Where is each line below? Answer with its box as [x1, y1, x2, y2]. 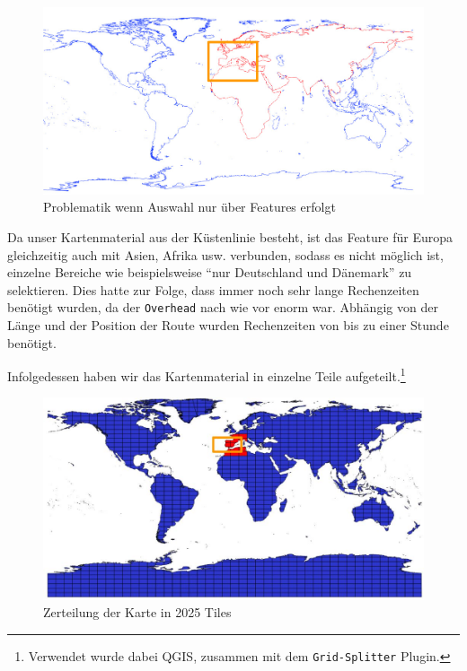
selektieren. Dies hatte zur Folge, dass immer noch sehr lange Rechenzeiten [7, 280, 419, 299]
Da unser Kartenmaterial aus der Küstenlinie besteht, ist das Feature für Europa [7, 228, 454, 246]
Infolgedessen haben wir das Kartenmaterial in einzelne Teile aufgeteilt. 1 [7, 364, 406, 385]
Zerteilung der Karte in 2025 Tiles [43, 603, 232, 622]
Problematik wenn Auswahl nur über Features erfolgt [43, 197, 336, 216]
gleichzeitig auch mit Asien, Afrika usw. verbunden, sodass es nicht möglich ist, [7, 245, 444, 264]
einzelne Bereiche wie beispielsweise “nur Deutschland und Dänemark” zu [7, 263, 412, 282]
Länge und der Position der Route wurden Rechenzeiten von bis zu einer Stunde [7, 316, 449, 335]
